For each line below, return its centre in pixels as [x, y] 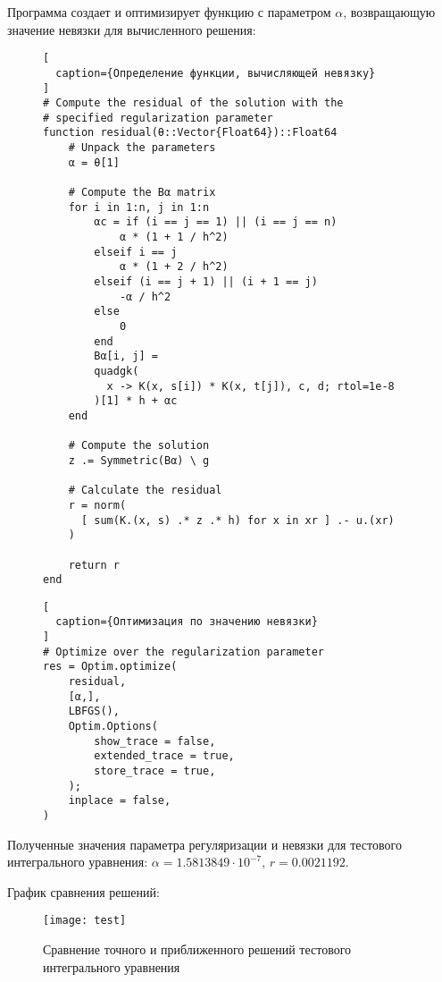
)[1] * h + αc [136, 401]
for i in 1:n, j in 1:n [139, 207]
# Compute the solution [139, 446]
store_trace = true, [155, 771]
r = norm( [97, 505]
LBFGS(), [94, 711]
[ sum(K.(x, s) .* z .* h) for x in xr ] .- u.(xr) [238, 520]
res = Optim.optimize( [110, 667]
